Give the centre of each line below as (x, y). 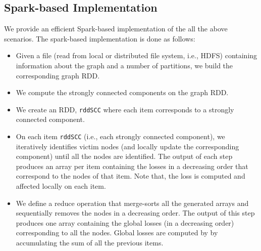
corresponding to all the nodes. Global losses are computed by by (117, 233)
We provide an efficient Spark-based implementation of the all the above (116, 29)
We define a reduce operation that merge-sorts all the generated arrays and (132, 203)
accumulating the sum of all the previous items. (90, 243)
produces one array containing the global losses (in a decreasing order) (125, 222)
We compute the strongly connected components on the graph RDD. (122, 92)
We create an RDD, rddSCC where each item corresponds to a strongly (125, 109)
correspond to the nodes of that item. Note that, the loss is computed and (130, 176)
